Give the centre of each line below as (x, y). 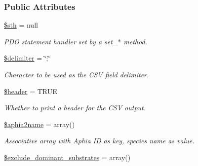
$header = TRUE (31, 91)
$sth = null (21, 25)
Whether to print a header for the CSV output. (75, 108)
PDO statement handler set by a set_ (61, 41)
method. (135, 41)
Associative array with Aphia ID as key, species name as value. (99, 141)
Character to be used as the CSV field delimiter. (77, 74)
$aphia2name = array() (40, 124)
